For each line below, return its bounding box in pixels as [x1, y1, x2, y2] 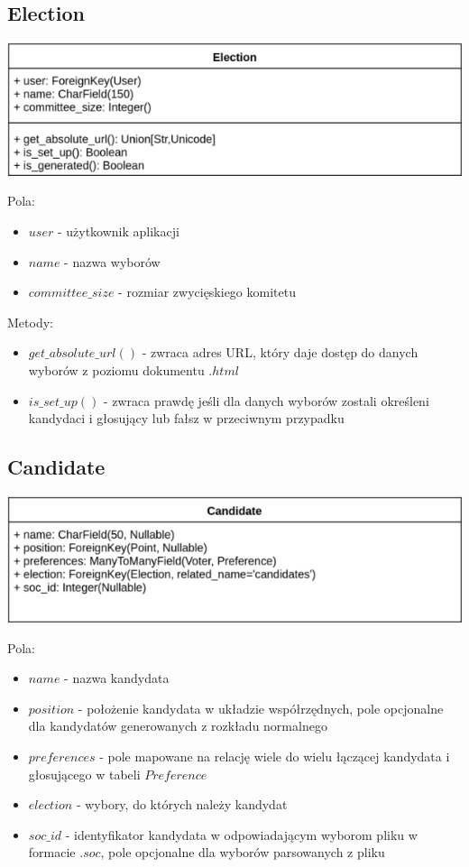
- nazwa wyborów [64, 252, 161, 271]
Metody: [7, 312, 53, 331]
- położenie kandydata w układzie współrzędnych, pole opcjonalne [78, 698, 444, 717]
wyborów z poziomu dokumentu [28, 360, 205, 379]
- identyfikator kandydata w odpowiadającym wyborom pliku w [65, 825, 418, 844]
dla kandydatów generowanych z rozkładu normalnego [28, 716, 327, 735]
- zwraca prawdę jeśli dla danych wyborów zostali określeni [103, 391, 429, 410]
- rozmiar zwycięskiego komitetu [118, 282, 296, 301]
